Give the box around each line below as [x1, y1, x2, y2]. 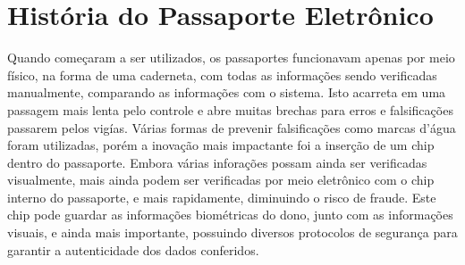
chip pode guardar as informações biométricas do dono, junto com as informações [7, 205, 453, 224]
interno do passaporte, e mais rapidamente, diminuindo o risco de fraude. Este [7, 187, 436, 206]
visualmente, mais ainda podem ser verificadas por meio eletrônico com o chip [7, 170, 435, 189]
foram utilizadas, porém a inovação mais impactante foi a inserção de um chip [7, 136, 435, 154]
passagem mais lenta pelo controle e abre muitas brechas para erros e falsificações [7, 100, 453, 119]
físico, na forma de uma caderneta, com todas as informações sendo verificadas [7, 65, 437, 84]
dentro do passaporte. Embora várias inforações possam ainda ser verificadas [7, 153, 427, 171]
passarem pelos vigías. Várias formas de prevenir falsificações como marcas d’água [7, 118, 456, 137]
